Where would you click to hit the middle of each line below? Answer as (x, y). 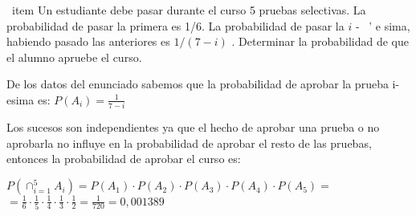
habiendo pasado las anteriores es (88, 41)
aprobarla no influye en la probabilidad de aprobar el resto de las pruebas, (189, 143)
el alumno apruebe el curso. (74, 57)
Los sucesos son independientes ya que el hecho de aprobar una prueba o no (193, 127)
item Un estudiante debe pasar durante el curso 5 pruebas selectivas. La (189, 10)
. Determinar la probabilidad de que (320, 41)
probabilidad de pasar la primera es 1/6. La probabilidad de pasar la (175, 25)
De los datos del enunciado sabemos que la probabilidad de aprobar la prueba (198, 84)
